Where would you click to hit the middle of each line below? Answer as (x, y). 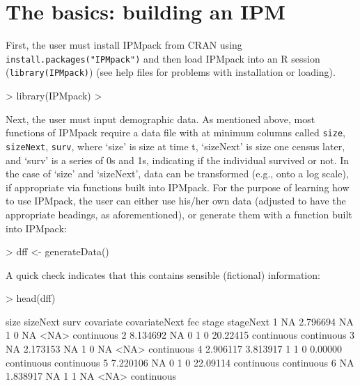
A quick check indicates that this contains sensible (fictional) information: (163, 274)
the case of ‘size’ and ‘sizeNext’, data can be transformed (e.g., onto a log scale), (177, 174)
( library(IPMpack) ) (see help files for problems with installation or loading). (171, 72)
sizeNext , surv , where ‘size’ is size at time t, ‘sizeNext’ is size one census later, (175, 146)
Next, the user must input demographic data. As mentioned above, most (161, 119)
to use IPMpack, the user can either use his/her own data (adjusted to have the (176, 201)
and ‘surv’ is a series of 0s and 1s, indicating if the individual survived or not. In (178, 160)
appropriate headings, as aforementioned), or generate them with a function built (179, 214)
